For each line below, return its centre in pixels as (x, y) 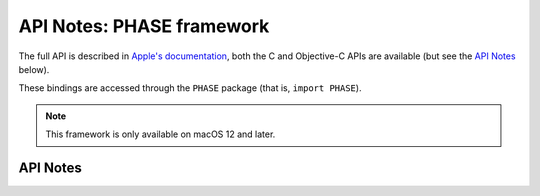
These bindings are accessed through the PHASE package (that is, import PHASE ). (190, 88)
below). (34, 69)
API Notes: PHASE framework (144, 26)
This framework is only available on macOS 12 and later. (160, 134)
